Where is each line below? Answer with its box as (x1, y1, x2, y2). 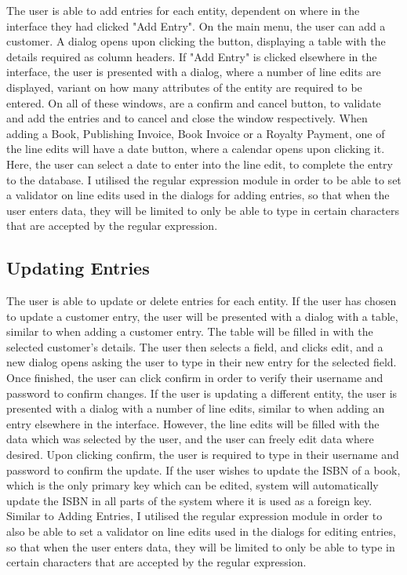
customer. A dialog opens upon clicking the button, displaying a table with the (6, 33, 386, 49)
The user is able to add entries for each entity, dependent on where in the (6, 2, 360, 18)
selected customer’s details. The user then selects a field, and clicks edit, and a (6, 338, 383, 355)
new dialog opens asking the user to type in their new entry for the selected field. (6, 354, 397, 370)
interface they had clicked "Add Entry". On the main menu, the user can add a (6, 17, 386, 34)
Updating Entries (6, 256, 150, 280)
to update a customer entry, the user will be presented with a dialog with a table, (6, 308, 398, 324)
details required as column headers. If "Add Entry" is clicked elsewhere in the (6, 48, 377, 64)
